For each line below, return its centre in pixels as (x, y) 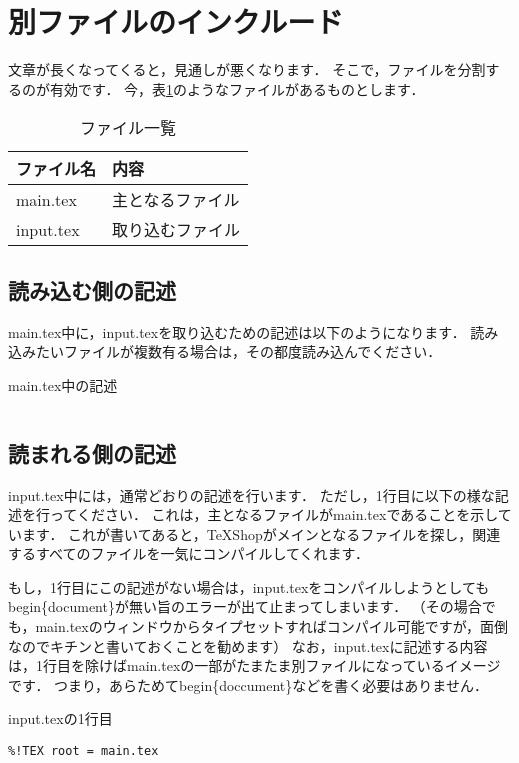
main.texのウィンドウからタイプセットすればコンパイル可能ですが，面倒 (271, 626)
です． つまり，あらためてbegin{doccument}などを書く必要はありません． (248, 684)
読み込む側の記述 (92, 289)
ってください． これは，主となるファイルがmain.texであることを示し (273, 514)
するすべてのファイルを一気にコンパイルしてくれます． (189, 553)
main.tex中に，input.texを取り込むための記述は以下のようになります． (237, 331)
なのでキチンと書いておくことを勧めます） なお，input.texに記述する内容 (248, 645)
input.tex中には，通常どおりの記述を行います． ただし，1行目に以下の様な (251, 494)
